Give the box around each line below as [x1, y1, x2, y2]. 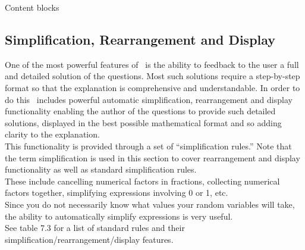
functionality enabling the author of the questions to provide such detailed [5, 105, 276, 117]
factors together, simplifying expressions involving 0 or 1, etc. [5, 186, 228, 199]
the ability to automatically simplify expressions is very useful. [5, 210, 233, 222]
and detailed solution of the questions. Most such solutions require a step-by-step [5, 70, 300, 82]
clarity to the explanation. [5, 128, 100, 140]
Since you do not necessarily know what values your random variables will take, [5, 198, 295, 210]
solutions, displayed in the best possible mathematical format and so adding [5, 116, 282, 129]
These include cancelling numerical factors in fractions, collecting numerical [5, 174, 280, 187]
